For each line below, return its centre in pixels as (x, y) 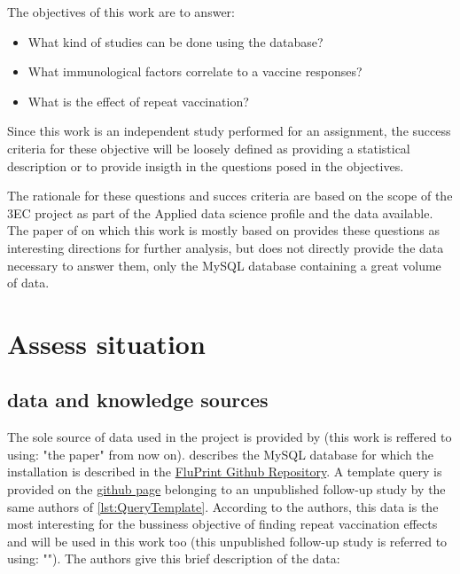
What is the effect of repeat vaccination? (138, 101)
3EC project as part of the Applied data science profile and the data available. (220, 212)
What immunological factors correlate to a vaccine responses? (195, 71)
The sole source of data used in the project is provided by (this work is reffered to (230, 437)
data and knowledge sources (138, 400)
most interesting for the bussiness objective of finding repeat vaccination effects (222, 524)
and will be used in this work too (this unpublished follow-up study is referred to (227, 541)
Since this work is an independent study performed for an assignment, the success (229, 131)
